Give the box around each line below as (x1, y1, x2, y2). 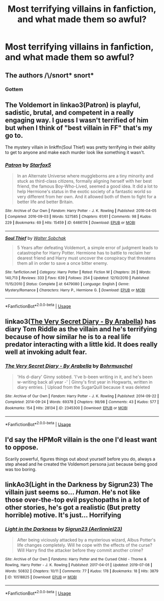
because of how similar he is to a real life (5, 333, 131, 341)
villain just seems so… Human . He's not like (5, 488, 141, 496)
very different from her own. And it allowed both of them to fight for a (17, 193, 157, 199)
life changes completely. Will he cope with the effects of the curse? (17, 542, 153, 548)
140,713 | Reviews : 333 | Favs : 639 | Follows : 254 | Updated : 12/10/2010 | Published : (5, 276, 150, 280)
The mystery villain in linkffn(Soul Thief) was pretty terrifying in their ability (5, 144, 156, 150)
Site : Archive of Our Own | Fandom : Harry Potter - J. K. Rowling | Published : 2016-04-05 (5, 208, 157, 213)
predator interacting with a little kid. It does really (5, 341, 158, 349)
